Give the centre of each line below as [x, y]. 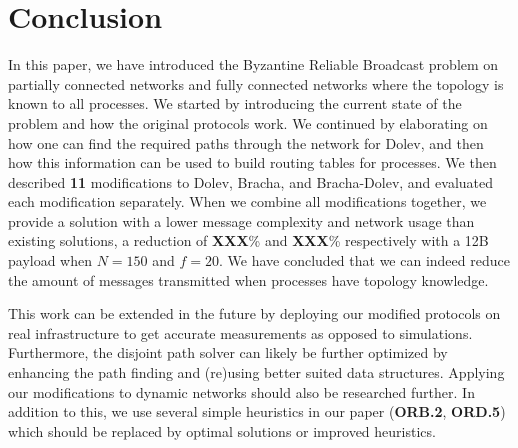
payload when [50, 260]
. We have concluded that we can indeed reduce [364, 260]
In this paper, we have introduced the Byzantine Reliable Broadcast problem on [253, 64]
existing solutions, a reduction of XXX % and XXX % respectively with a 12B [248, 240]
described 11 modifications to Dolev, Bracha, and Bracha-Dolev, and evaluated [250, 181]
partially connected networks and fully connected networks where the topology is [256, 83]
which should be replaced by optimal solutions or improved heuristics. [222, 430]
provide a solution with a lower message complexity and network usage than [241, 220]
